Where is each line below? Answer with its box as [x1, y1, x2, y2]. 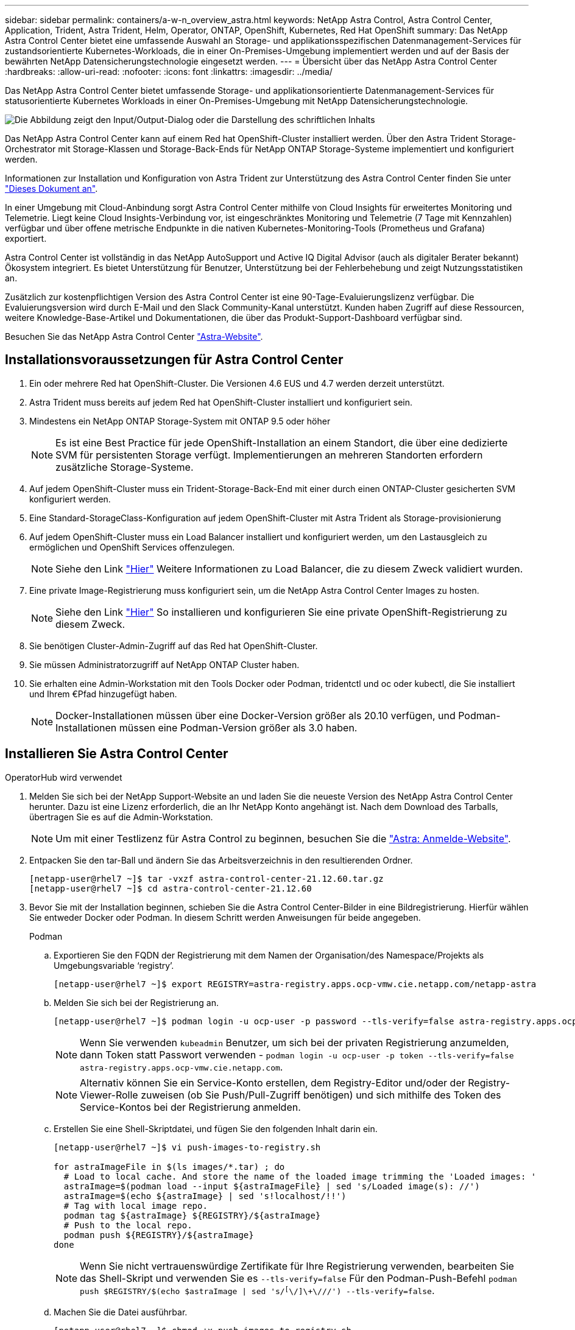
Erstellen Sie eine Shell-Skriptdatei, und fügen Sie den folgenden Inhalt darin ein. [54, 1123, 378, 1134]
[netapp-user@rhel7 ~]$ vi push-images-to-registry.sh [54, 1142, 321, 1152]
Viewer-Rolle [80, 1088, 138, 1101]
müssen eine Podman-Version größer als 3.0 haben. [119, 721, 358, 734]
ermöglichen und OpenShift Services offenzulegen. [29, 541, 235, 552]
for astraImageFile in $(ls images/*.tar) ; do [54, 1161, 285, 1172]
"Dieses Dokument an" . [5, 183, 98, 194]
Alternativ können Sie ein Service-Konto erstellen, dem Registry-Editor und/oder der [80, 1076, 465, 1089]
